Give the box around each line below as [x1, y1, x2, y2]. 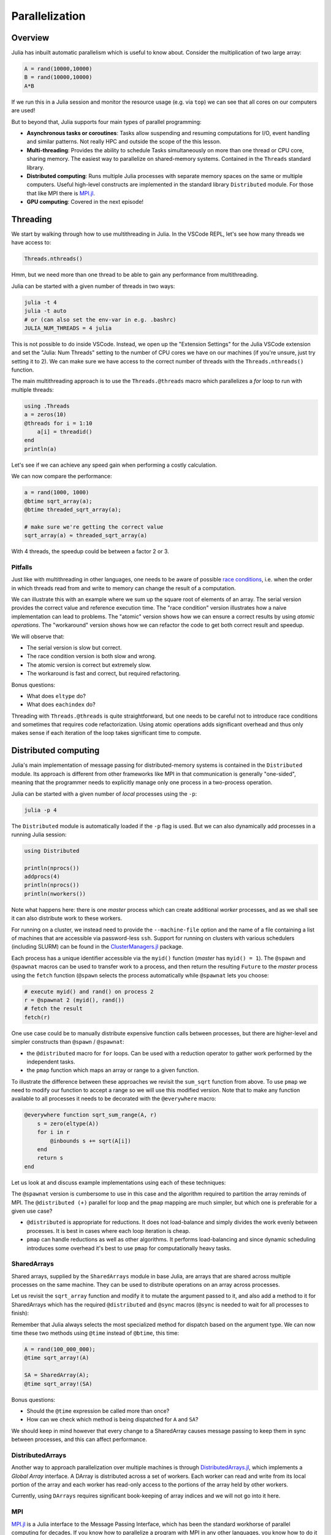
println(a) [24, 445, 57, 453]
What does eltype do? [26, 692, 86, 699]
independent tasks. [26, 1058, 75, 1065]
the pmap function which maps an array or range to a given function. [26, 1067, 199, 1074]
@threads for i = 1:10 [24, 419, 93, 427]
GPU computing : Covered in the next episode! [26, 198, 144, 206]
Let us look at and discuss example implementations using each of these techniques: [11, 1179, 226, 1186]
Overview [11, 33, 50, 43]
